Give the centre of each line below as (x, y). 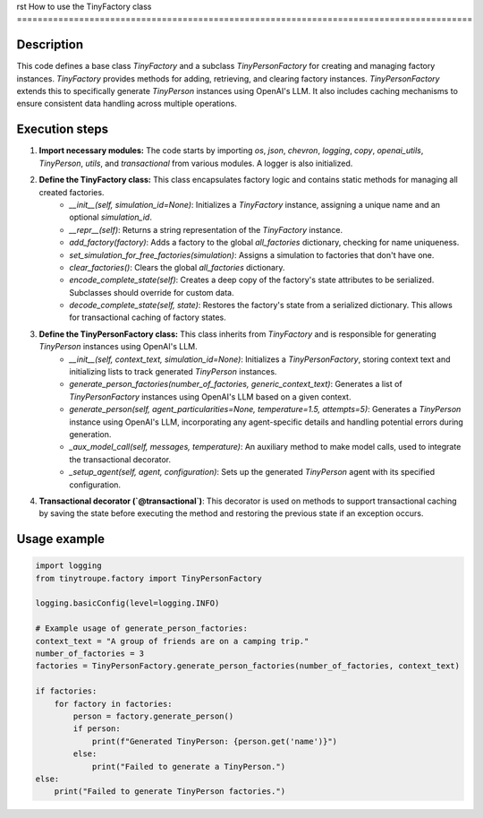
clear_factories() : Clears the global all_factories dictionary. (177, 267)
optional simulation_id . (110, 217)
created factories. (72, 192)
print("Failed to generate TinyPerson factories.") (170, 792)
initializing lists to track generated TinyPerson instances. (173, 372)
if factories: (66, 691)
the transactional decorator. (120, 459)
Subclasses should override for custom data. (152, 292)
